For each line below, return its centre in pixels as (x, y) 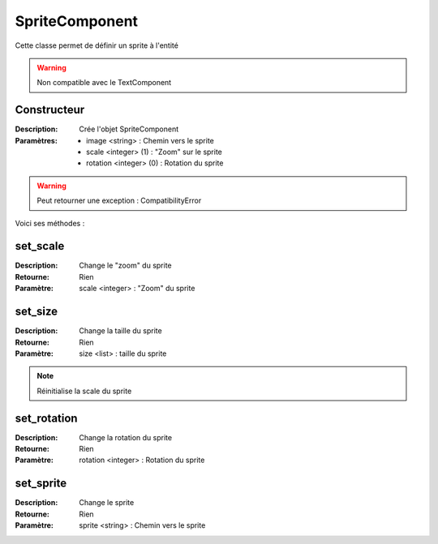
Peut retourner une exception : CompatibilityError (119, 201)
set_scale (40, 246)
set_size (36, 312)
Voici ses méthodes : (50, 223)
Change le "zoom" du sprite (125, 266)
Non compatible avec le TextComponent (104, 83)
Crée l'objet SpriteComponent (129, 129)
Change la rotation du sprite (126, 437)
